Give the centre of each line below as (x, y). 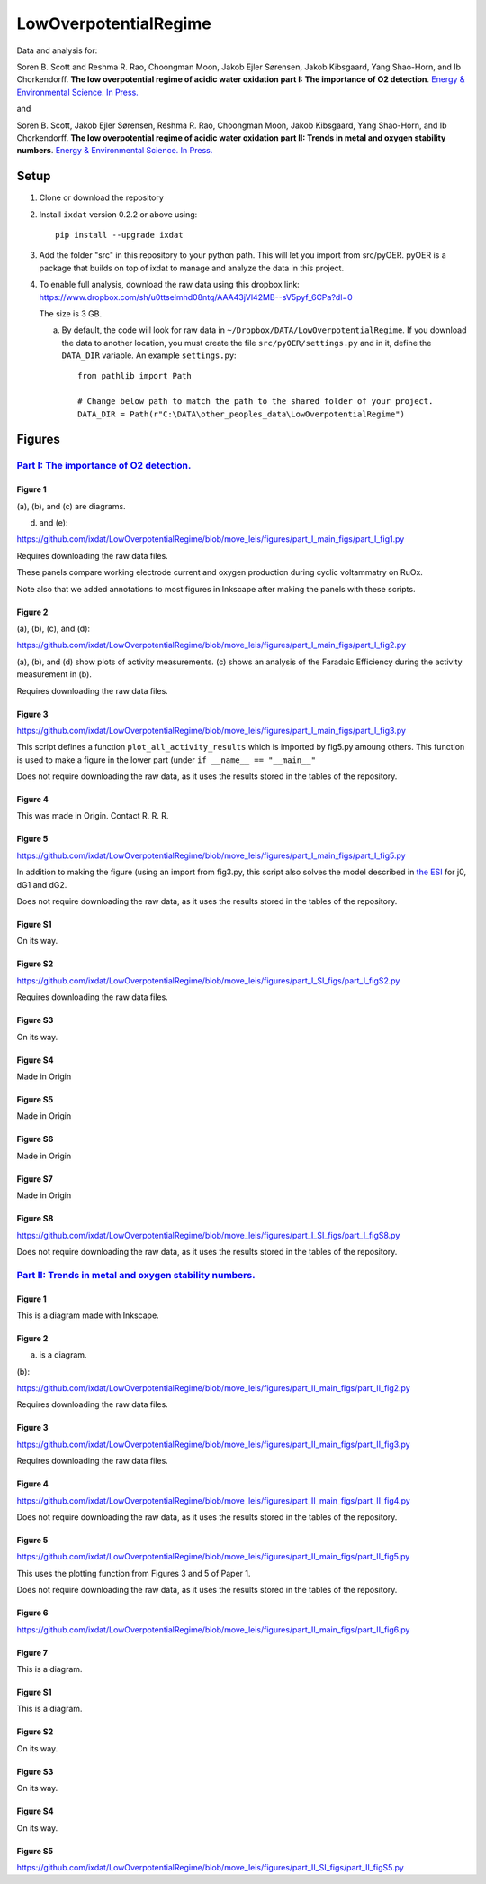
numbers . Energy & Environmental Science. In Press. (115, 151)
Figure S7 (35, 1179)
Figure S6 (35, 1139)
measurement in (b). (54, 674)
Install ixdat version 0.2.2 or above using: (118, 214)
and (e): (54, 523)
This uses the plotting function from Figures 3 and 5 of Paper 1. (134, 1573)
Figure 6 (32, 1613)
